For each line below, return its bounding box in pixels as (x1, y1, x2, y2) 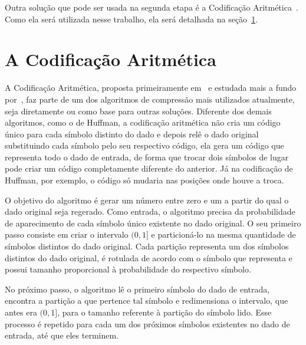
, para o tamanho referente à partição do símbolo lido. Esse (57, 306, 272, 318)
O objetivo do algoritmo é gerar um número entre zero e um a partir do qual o (5, 193, 289, 206)
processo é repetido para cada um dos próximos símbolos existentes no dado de (5, 317, 290, 330)
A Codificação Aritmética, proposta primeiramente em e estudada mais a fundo (5, 81, 297, 94)
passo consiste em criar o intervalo (5, 228, 129, 241)
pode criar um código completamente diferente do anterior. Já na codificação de (5, 162, 293, 175)
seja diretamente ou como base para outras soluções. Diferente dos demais (5, 104, 272, 117)
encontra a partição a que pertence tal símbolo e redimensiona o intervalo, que (5, 294, 288, 307)
